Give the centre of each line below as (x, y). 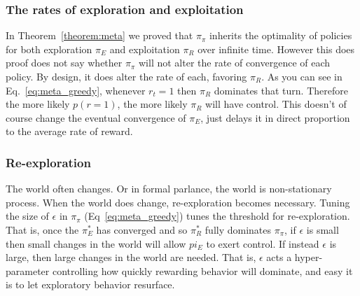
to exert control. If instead (263, 243)
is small (323, 229)
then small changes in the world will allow (96, 243)
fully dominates (238, 229)
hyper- (309, 257)
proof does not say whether (64, 63)
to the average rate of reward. (69, 131)
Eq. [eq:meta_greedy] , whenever (76, 90)
